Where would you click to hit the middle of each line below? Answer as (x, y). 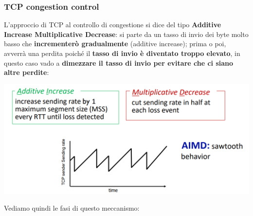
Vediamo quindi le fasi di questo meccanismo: (72, 207)
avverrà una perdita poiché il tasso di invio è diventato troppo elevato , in (122, 53)
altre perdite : (27, 72)
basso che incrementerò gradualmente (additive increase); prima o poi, (115, 44)
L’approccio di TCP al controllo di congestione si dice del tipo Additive (113, 25)
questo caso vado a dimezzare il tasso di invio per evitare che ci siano (119, 63)
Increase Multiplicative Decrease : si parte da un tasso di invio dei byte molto (126, 34)
